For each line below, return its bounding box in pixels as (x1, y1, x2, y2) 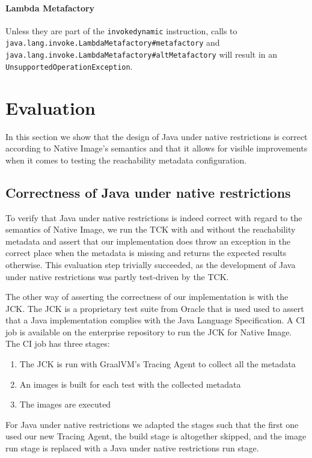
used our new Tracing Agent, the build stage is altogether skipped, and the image (5, 430, 307, 442)
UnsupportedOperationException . (5, 60, 133, 72)
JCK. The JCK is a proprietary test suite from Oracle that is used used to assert (5, 302, 304, 314)
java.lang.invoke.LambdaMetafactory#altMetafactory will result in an (5, 48, 278, 61)
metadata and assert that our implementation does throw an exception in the (5, 234, 291, 247)
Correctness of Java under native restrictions (5, 183, 291, 201)
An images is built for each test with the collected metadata (19, 377, 241, 390)
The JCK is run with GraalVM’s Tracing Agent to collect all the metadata (19, 358, 296, 370)
